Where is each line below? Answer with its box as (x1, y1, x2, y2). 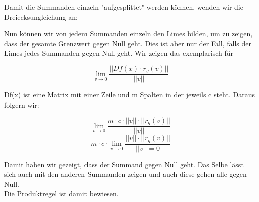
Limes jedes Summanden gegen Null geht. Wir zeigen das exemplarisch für (4, 48, 233, 58)
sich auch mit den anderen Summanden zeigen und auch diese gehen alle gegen (4, 169, 247, 179)
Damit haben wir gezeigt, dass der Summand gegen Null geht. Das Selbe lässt (4, 159, 244, 169)
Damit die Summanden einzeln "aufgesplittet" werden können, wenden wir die (4, 2, 243, 12)
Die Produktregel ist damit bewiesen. (4, 188, 119, 199)
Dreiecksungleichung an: (4, 11, 78, 22)
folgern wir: (4, 99, 39, 110)
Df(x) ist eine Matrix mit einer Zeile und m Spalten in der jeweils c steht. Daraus (4, 89, 255, 100)
